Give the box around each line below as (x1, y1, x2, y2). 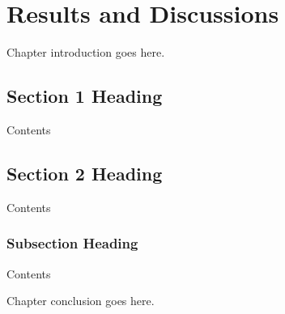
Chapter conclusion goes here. (6, 292, 155, 309)
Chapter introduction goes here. (6, 44, 165, 61)
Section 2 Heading (6, 160, 163, 185)
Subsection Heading (6, 233, 138, 253)
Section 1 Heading (6, 83, 163, 108)
